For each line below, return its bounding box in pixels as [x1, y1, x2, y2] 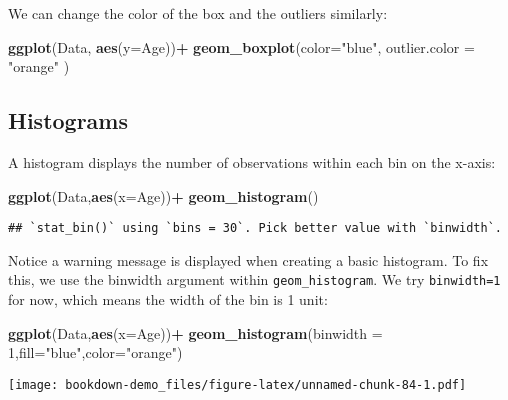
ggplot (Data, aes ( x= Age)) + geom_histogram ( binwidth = [8, 322, 383, 343]
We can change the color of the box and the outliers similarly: [8, 3, 388, 23]
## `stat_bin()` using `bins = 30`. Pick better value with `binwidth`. [8, 221, 502, 236]
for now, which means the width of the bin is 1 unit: [8, 289, 328, 310]
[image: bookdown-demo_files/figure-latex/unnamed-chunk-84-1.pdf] [8, 377, 467, 392]
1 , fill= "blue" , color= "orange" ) [8, 342, 183, 363]
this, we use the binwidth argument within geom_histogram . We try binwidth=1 [8, 269, 501, 290]
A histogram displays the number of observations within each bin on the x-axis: [8, 151, 496, 172]
